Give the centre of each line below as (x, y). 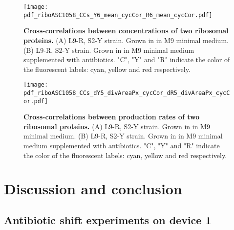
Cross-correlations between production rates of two (112, 117)
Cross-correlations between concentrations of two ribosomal (126, 31)
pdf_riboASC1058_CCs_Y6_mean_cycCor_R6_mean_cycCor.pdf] (118, 15)
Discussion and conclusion (93, 189)
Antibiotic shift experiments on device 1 (108, 219)
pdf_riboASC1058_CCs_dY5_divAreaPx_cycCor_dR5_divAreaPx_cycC (127, 93)
